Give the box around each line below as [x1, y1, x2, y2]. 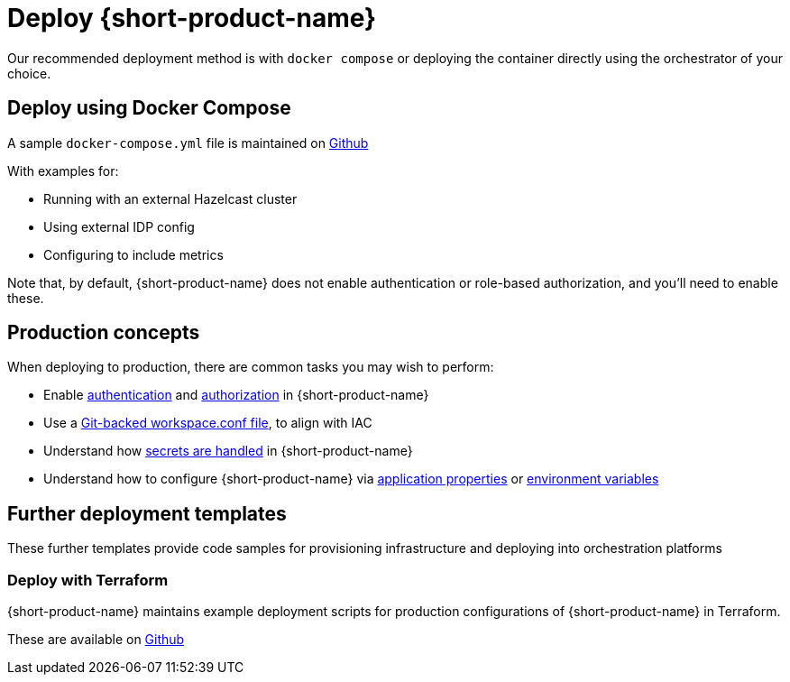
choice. [7, 65, 51, 81]
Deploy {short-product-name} [7, 3, 377, 33]
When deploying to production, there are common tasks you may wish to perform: [7, 359, 494, 375]
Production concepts [7, 321, 200, 345]
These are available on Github [7, 631, 185, 648]
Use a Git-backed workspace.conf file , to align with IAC [43, 415, 372, 431]
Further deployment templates [7, 502, 287, 525]
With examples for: [7, 162, 119, 179]
